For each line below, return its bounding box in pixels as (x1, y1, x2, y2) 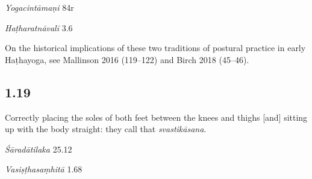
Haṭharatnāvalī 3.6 (5, 21, 73, 34)
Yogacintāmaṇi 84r (5, 1, 74, 13)
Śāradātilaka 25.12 (5, 142, 72, 155)
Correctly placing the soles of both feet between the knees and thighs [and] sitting (5, 111, 308, 123)
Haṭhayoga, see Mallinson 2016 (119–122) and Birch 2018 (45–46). (5, 53, 249, 65)
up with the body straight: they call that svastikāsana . (5, 123, 207, 135)
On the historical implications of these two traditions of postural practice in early (5, 41, 306, 54)
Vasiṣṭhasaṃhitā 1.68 (5, 163, 83, 175)
